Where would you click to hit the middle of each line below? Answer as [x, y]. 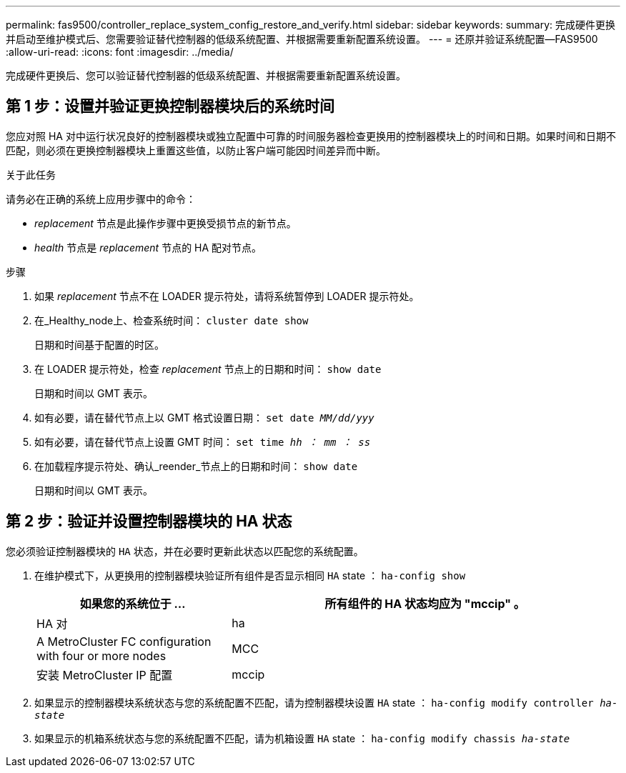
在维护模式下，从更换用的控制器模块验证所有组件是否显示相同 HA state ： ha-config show [250, 575]
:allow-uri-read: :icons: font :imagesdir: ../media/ [120, 52]
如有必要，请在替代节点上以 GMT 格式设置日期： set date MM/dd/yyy [204, 417]
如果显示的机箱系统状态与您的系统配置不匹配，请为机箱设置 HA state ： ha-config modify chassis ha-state [302, 738]
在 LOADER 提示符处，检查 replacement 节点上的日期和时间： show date [208, 369]
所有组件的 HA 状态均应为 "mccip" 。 [425, 603]
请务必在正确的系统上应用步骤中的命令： [101, 199]
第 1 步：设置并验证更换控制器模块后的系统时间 [170, 106]
